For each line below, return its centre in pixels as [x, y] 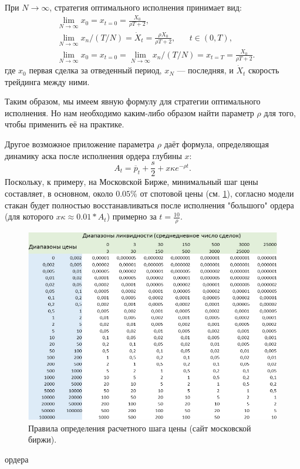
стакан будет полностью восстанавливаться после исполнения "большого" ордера [149, 205]
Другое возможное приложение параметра [80, 144]
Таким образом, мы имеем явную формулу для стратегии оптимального [133, 101]
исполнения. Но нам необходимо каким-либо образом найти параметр [129, 112]
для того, [280, 112]
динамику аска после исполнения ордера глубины [93, 155]
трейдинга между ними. [47, 81]
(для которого [29, 216]
